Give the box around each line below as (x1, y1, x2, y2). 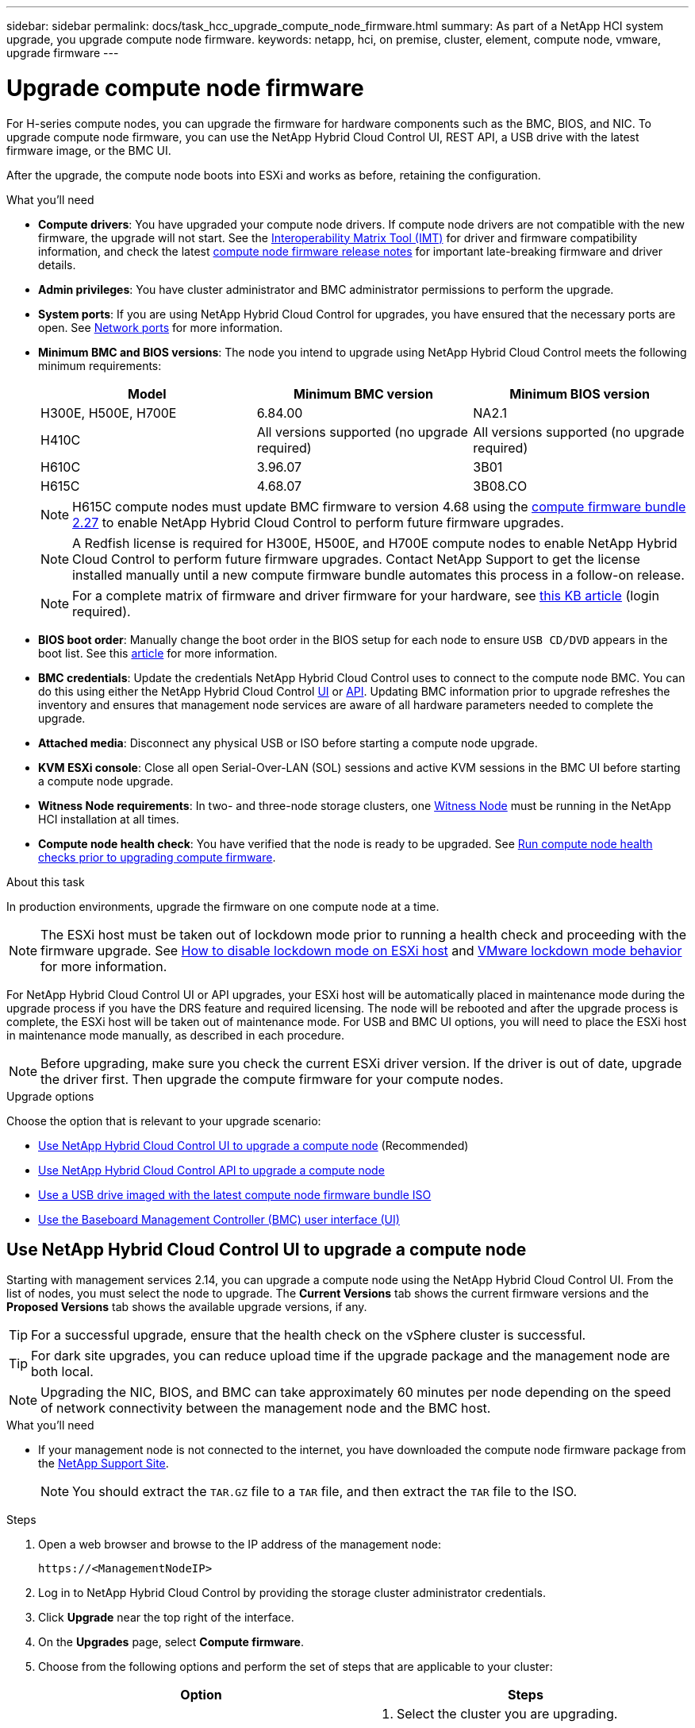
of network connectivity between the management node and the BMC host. (40, 1400, 491, 1417)
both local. (31, 1363, 94, 1380)
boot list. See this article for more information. (38, 646, 278, 660)
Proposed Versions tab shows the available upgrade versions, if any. (6, 1300, 367, 1314)
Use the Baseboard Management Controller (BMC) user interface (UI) (38, 1212, 400, 1226)
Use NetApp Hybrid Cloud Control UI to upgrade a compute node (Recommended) (38, 1138, 469, 1152)
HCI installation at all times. (38, 812, 179, 826)
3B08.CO (473, 477, 528, 494)
